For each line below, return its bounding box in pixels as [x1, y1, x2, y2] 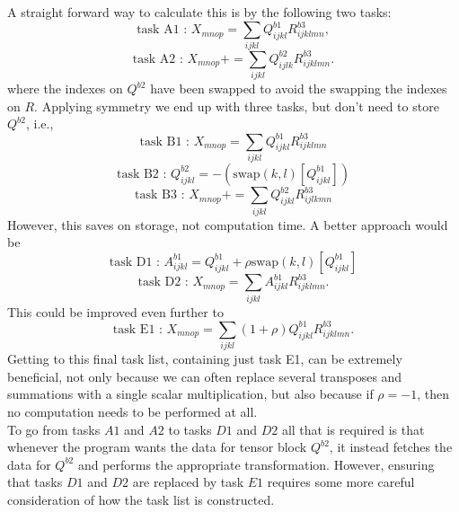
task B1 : [139, 135, 190, 148]
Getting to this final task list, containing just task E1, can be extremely [7, 349, 402, 368]
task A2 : [132, 52, 183, 66]
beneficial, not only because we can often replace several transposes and [7, 366, 402, 385]
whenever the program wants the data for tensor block [7, 437, 307, 456]
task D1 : [109, 255, 160, 269]
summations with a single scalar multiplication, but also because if [7, 384, 374, 403]
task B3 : [135, 189, 185, 202]
